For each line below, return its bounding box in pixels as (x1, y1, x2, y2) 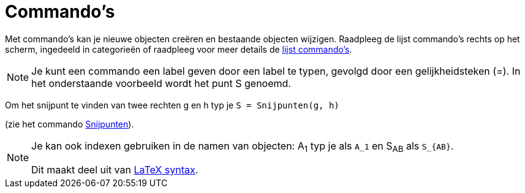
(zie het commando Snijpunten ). (5, 118, 134, 129)
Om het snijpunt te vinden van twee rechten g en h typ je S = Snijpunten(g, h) (5, 99, 339, 110)
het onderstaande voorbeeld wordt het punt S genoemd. (31, 77, 291, 89)
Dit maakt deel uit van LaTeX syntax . (31, 163, 198, 176)
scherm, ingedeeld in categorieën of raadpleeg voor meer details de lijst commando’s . (5, 44, 352, 55)
